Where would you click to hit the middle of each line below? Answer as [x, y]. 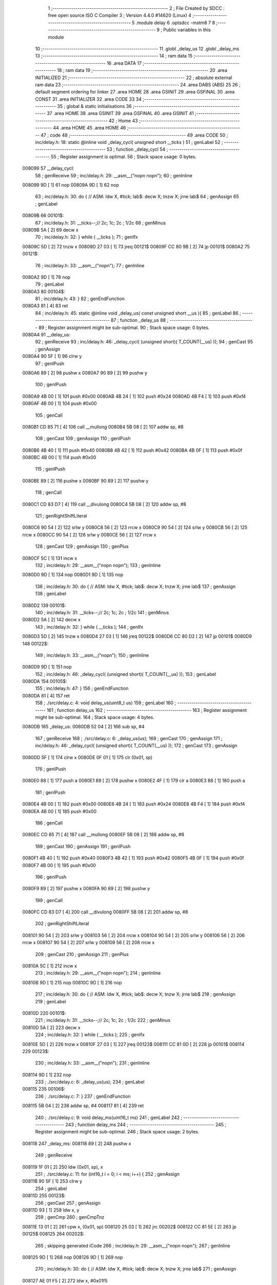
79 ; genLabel [50, 284]
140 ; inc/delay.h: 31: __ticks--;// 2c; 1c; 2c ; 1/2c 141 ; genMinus [102, 612]
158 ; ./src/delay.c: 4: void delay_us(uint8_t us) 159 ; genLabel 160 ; [106, 703]
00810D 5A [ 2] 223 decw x [51, 1027]
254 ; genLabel [51, 1188]
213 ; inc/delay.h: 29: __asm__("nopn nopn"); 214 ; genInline [98, 973]
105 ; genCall [49, 415]
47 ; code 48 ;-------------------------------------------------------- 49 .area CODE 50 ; [134, 135]
